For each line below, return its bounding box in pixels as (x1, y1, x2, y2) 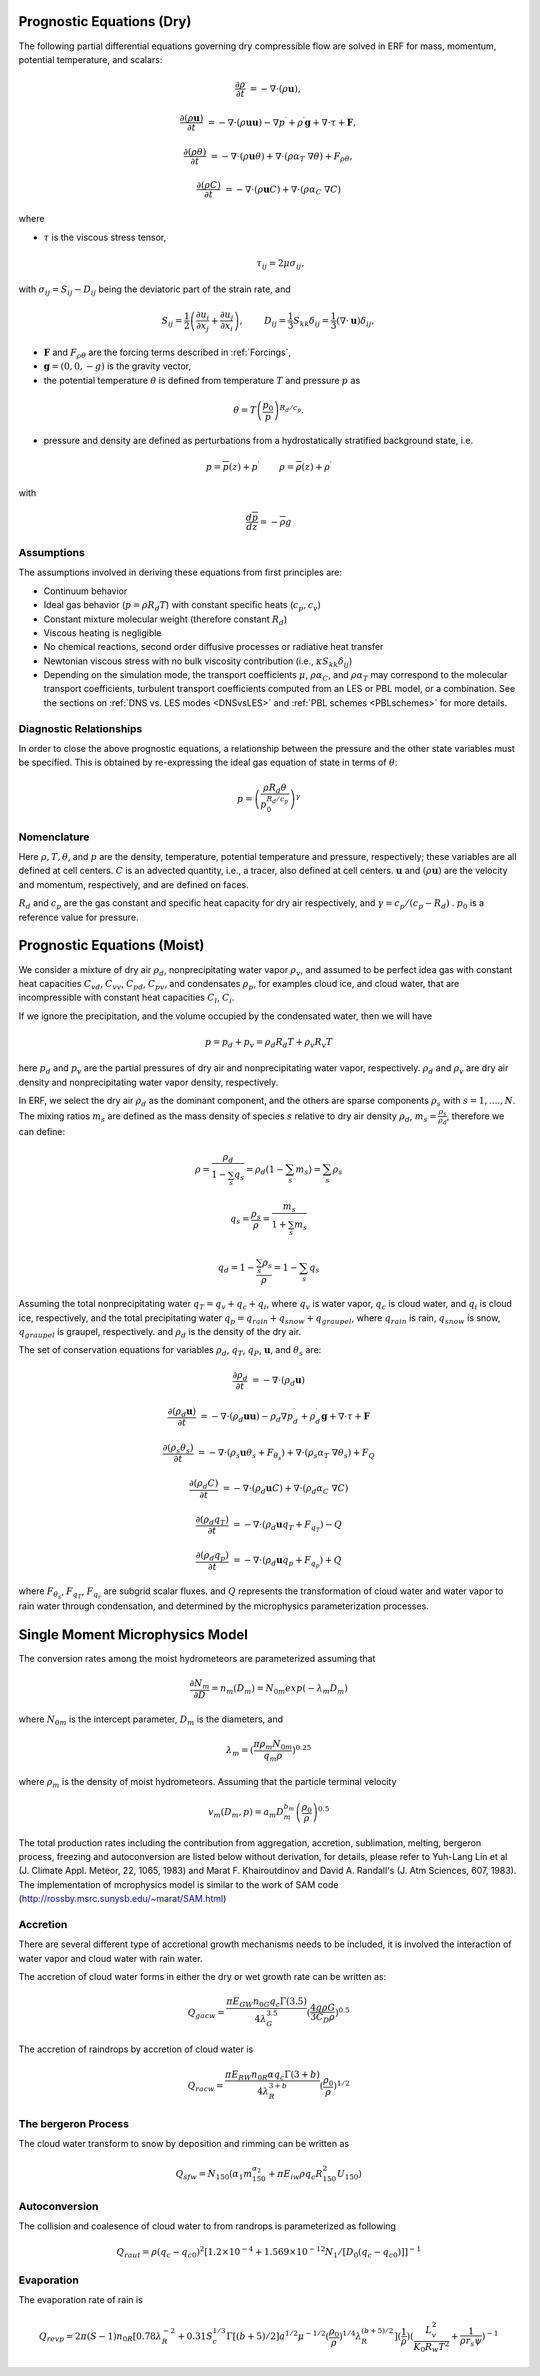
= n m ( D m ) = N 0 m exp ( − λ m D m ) (210, 1683, 349, 1697)
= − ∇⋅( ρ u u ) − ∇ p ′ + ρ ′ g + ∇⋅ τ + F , (207, 115, 357, 128)
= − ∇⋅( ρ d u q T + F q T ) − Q (233, 1519, 342, 1534)
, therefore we (446, 1110, 505, 1122)
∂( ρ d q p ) (195, 1550, 229, 1564)
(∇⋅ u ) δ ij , (336, 315, 375, 329)
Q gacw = (187, 2007, 225, 2021)
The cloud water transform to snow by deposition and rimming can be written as (18, 2138, 350, 2150)
